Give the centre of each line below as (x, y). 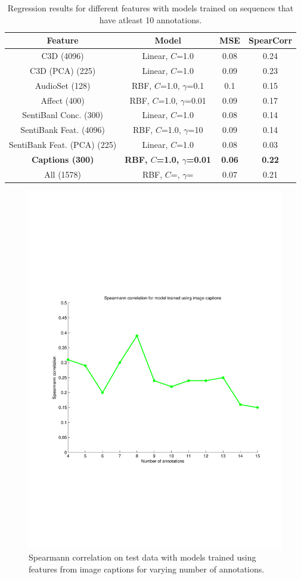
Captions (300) (63, 159)
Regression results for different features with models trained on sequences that (150, 8)
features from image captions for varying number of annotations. (147, 569)
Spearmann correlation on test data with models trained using (142, 557)
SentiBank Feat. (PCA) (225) (63, 145)
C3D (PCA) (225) (63, 70)
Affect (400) (63, 100)
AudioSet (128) (63, 85)
